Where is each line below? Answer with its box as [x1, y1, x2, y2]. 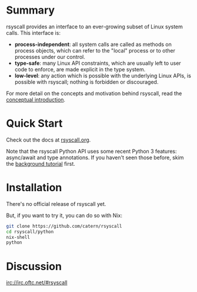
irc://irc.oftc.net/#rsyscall [6, 279, 68, 286]
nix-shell [6, 234, 31, 240]
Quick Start [6, 117, 63, 130]
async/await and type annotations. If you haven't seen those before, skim [6, 154, 184, 161]
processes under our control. [14, 53, 85, 60]
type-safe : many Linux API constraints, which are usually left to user [14, 60, 181, 67]
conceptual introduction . [6, 96, 66, 103]
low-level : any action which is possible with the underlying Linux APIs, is [14, 72, 191, 79]
